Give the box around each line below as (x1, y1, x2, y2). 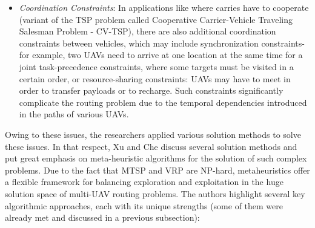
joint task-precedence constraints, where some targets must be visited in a (19, 60, 294, 73)
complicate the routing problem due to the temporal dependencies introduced (19, 96, 307, 108)
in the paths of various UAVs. (19, 108, 129, 120)
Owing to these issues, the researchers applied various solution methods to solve (5, 128, 301, 140)
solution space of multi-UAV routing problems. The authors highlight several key (5, 187, 305, 200)
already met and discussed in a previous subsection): (5, 211, 200, 224)
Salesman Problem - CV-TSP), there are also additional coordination (19, 25, 276, 37)
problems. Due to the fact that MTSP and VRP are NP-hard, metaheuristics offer (5, 163, 310, 176)
